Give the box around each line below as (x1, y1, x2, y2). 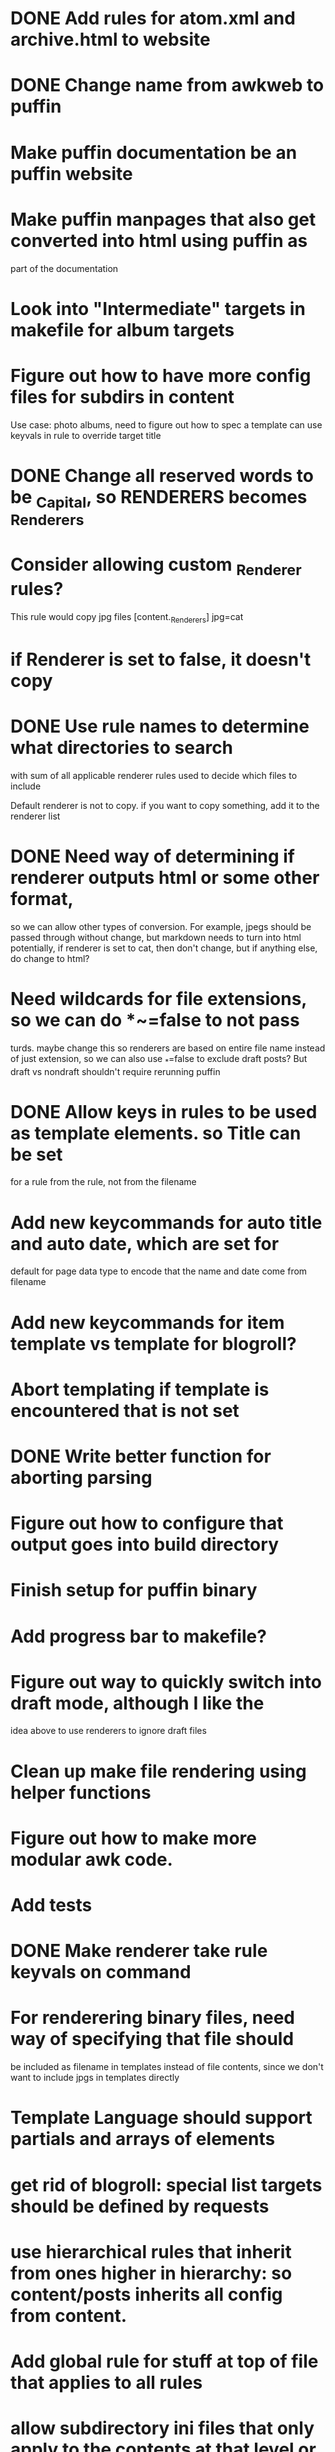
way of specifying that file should (10, 2028, 295, 2051)
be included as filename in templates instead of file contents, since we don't (10, 2061, 324, 2073)
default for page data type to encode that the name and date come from (10, 1265, 308, 1277)
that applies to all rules (10, 2371, 203, 2394)
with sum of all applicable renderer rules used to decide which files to (10, 769, 298, 781)
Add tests (10, 1894, 93, 1917)
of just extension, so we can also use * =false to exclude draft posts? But (10, 1052, 308, 1067)
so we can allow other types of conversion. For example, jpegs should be (10, 920, 312, 932)
